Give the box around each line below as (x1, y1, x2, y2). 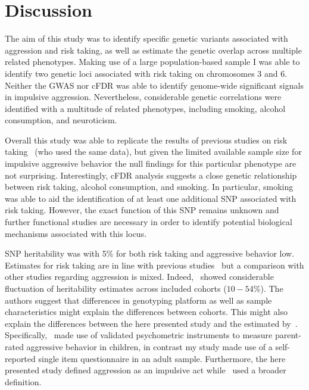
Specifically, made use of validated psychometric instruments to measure (5, 329, 273, 341)
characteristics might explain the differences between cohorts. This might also (5, 305, 288, 318)
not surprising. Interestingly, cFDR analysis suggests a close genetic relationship (5, 169, 297, 181)
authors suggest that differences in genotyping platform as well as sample (5, 294, 272, 306)
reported (5, 352, 36, 364)
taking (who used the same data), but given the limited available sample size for (5, 145, 302, 158)
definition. (5, 375, 42, 388)
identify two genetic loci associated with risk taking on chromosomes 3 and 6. (5, 67, 288, 79)
